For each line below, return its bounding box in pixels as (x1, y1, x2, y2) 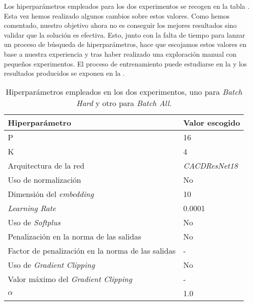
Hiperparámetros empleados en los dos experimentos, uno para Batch (5, 86, 242, 97)
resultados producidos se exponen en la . (4, 68, 125, 78)
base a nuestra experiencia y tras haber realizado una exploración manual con (4, 48, 237, 59)
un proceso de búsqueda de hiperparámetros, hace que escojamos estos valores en (4, 39, 247, 49)
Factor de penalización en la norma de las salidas (8, 244, 176, 256)
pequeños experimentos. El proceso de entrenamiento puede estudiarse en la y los (4, 58, 247, 68)
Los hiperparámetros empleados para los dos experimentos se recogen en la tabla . (4, 1, 250, 11)
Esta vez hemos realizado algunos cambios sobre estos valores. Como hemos (4, 10, 230, 21)
